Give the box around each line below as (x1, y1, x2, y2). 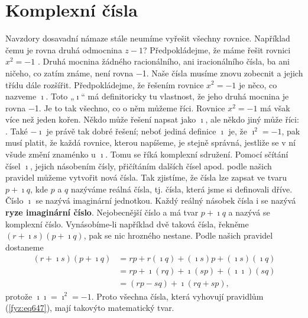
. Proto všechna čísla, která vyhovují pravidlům (91, 290, 264, 302)
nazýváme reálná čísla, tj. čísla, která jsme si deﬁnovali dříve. (70, 182, 293, 195)
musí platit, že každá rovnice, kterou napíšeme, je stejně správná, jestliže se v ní (5, 136, 296, 149)
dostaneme (5, 240, 44, 253)
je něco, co (239, 78, 277, 91)
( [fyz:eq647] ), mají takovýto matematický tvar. (5, 301, 174, 314)
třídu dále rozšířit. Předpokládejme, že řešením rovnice (5, 78, 204, 91)
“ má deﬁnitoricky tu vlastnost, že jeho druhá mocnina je (81, 90, 289, 102)
